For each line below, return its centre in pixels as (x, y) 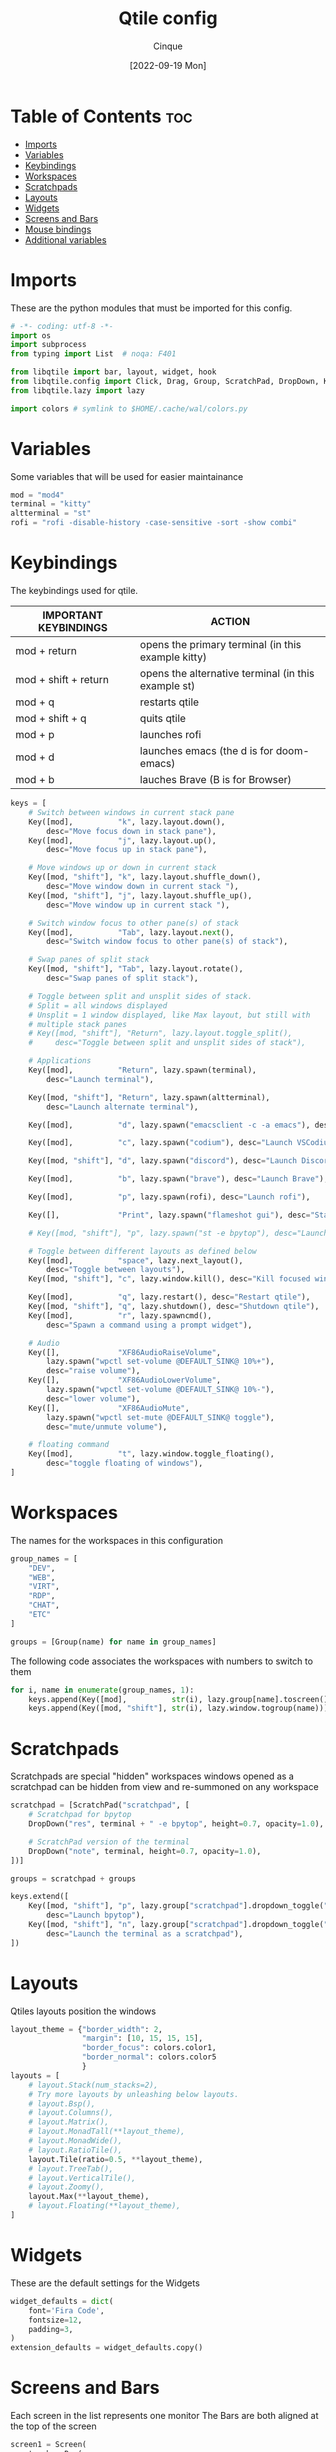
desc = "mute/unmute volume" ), (107, 1427)
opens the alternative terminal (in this (227, 673)
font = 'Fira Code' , (66, 2310)
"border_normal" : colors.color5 (149, 2057)
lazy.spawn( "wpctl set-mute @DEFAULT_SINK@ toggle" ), (160, 1417)
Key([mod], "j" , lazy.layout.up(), (122, 840)
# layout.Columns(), (71, 2113)
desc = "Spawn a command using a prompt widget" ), (149, 1325)
